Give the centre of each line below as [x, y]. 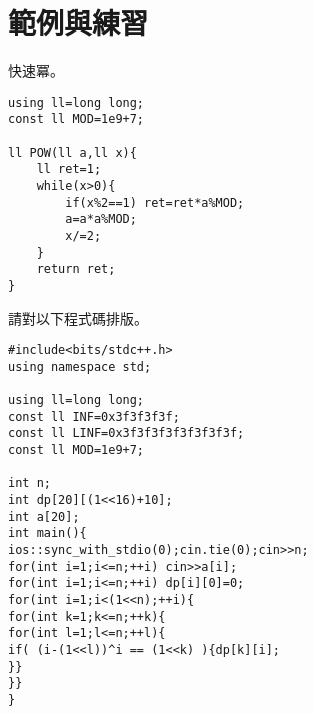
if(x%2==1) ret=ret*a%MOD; [155, 202]
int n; [29, 483]
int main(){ [47, 533]
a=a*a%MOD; [101, 219]
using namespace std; [80, 366]
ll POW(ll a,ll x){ [72, 152]
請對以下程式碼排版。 [78, 317]
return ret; [76, 269]
